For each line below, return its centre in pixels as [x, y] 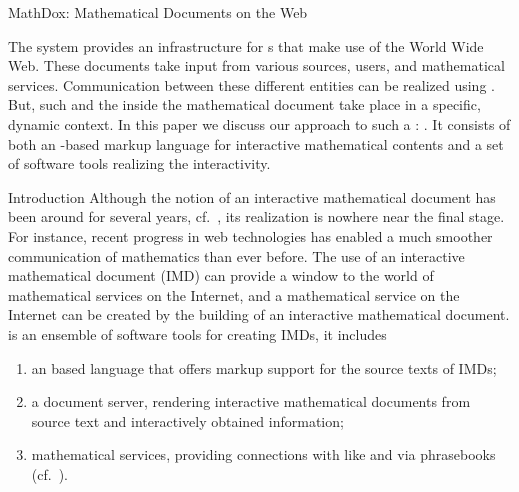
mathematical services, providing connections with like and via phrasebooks [263, 454]
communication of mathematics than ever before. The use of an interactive [236, 255]
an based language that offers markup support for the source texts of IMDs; [264, 367]
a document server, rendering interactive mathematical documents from [251, 401]
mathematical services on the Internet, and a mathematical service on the [234, 294]
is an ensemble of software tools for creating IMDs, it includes [197, 333]
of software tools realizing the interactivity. [139, 163]
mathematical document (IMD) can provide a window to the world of [221, 275]
